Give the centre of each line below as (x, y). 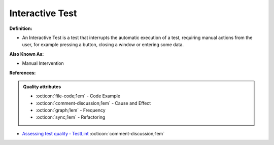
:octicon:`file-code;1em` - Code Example (78, 96)
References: (23, 72)
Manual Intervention (43, 63)
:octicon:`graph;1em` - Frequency (71, 110)
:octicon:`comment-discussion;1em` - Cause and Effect (93, 103)
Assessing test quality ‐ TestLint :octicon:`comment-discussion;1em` (93, 133)
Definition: (21, 28)
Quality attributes (42, 87)
